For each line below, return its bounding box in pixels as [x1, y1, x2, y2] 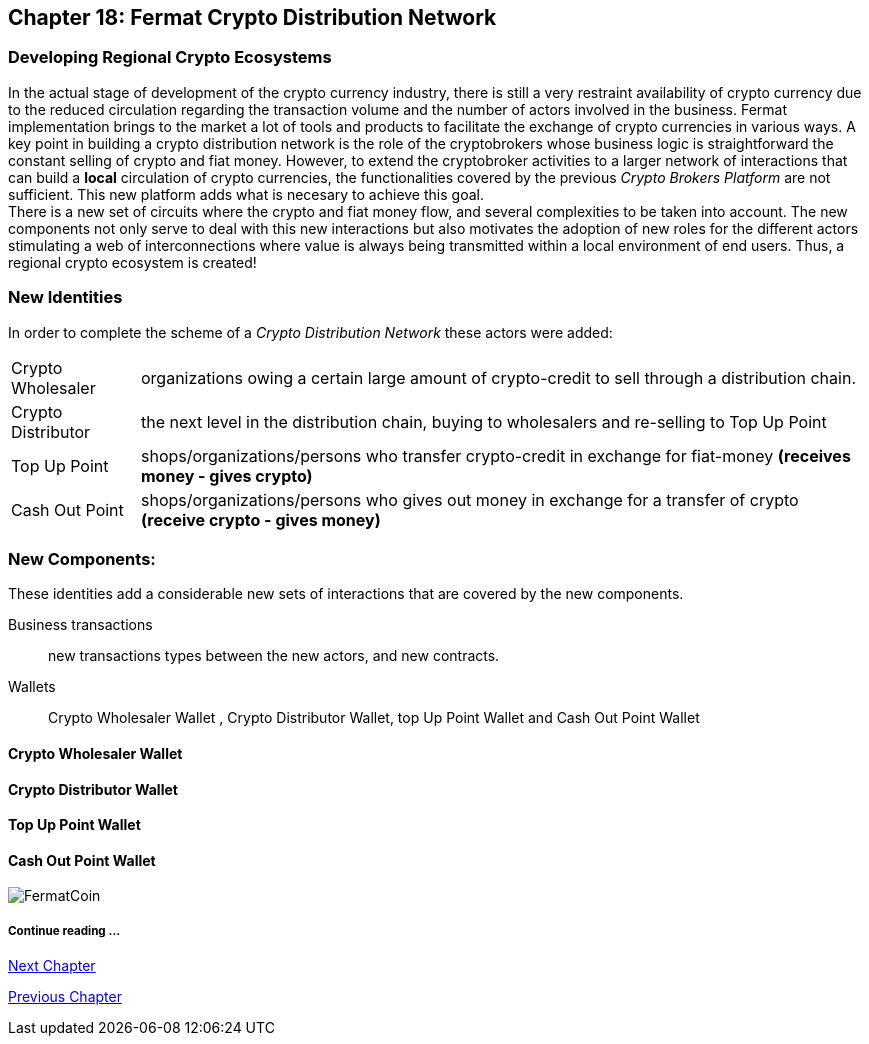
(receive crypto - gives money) [141, 509, 381, 530]
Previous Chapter [8, 988, 122, 1006]
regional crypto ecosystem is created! [8, 253, 257, 271]
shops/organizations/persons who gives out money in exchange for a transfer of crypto [141, 489, 799, 510]
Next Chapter [8, 957, 96, 975]
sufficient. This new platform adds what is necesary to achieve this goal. [8, 185, 484, 203]
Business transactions [8, 616, 153, 634]
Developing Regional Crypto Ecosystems [8, 47, 332, 68]
